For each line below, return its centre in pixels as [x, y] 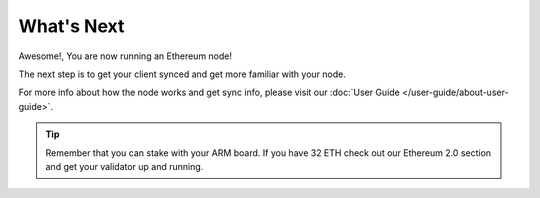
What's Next [71, 26]
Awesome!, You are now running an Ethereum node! [125, 56]
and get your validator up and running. [124, 166]
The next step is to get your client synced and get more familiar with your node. [182, 74]
